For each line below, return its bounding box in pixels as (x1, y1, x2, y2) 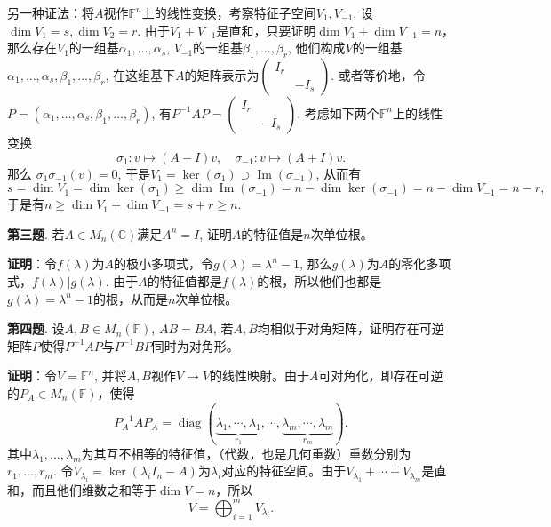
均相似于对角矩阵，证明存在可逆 (257, 319, 444, 338)
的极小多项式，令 (114, 254, 214, 273)
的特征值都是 (147, 271, 222, 290)
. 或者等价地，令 (331, 65, 426, 84)
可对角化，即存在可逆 (318, 366, 443, 385)
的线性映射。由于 (210, 366, 310, 385)
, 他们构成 (288, 38, 346, 57)
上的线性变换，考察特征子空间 (141, 4, 316, 21)
